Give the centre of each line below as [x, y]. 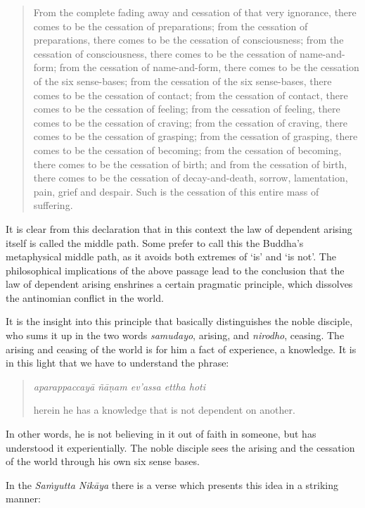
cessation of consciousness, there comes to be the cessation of [165, 53]
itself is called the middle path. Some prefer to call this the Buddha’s [155, 242]
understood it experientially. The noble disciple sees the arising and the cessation [180, 447]
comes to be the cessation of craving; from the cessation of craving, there [190, 122]
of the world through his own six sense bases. [103, 461]
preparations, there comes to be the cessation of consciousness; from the [188, 40]
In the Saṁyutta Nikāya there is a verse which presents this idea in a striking [172, 484]
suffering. [53, 205]
